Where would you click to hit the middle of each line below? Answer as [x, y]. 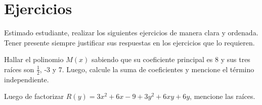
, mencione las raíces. [223, 96]
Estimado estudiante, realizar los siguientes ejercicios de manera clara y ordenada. [131, 33]
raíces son [19, 69]
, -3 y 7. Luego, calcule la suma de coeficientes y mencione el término [147, 69]
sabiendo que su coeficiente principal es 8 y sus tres [171, 59]
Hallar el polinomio [34, 59]
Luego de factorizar [34, 96]
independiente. [27, 79]
